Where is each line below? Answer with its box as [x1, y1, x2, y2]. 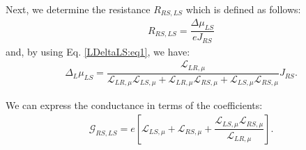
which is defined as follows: [185, 2, 301, 16]
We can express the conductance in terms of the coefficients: [6, 98, 263, 112]
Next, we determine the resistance [6, 2, 151, 16]
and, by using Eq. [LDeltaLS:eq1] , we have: [6, 44, 190, 58]
